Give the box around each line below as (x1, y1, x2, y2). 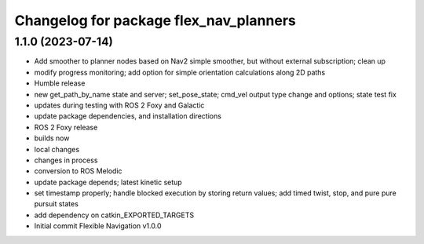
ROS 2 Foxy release (34, 122, 98, 132)
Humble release (34, 78, 86, 88)
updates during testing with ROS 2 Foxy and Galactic (34, 100, 205, 110)
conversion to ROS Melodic (34, 166, 122, 176)
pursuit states (34, 199, 79, 209)
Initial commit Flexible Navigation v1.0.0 (34, 221, 162, 231)
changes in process (34, 155, 98, 165)
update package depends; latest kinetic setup (34, 177, 182, 187)
